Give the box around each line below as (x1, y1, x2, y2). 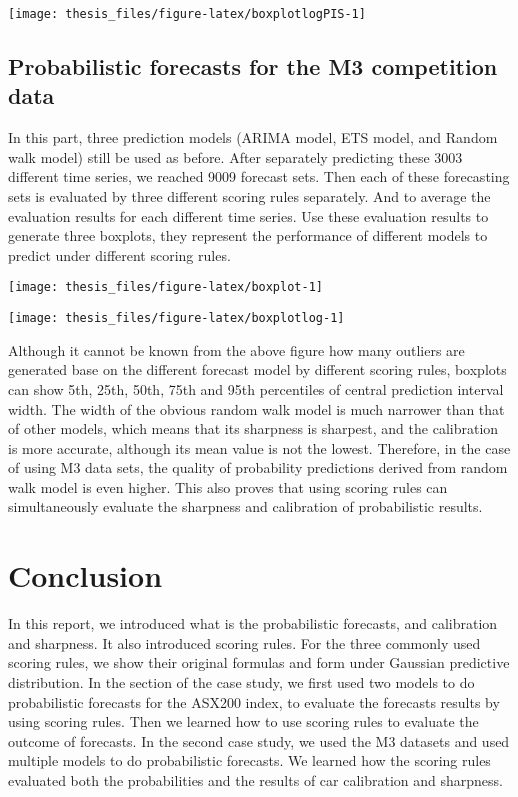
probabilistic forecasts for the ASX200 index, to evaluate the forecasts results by (8, 691, 500, 712)
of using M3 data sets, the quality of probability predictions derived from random (8, 457, 508, 478)
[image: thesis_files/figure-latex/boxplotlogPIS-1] (8, 7, 366, 21)
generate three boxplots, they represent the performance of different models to (8, 225, 488, 246)
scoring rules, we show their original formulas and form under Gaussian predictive (8, 652, 510, 673)
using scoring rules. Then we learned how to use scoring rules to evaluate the (8, 711, 479, 732)
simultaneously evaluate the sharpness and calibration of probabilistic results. (8, 496, 483, 517)
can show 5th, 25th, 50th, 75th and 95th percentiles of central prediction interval (8, 378, 504, 399)
